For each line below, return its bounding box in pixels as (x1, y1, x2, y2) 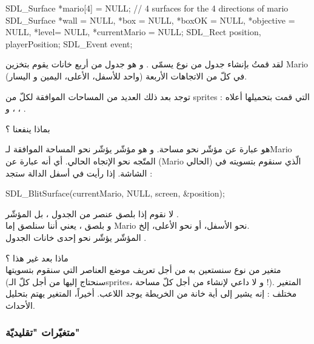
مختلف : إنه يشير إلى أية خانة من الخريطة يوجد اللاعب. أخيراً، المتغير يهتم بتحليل (5, 287, 297, 300)
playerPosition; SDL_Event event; (5, 37, 133, 50)
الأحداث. (5, 298, 35, 311)
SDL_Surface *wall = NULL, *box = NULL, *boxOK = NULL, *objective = (5, 13, 295, 26)
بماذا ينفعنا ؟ (5, 122, 50, 135)
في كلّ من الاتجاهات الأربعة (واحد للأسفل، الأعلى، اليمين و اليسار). (5, 69, 247, 82)
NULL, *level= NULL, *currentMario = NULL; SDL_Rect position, (5, 25, 261, 38)
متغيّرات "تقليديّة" (5, 325, 80, 340)
